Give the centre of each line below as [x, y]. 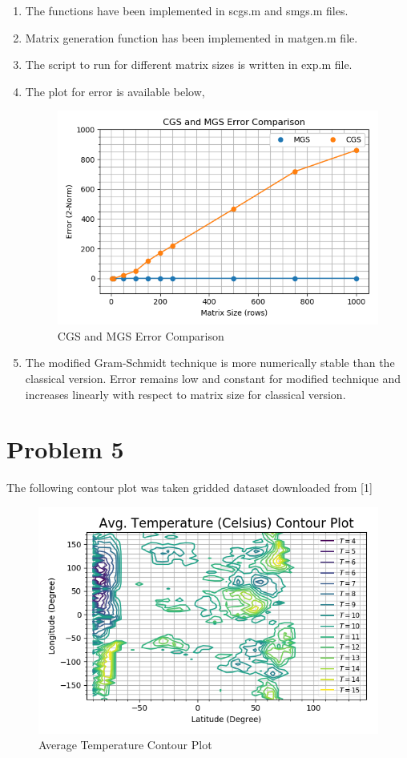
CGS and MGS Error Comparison [141, 335]
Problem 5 [65, 449]
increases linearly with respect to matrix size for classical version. [185, 394]
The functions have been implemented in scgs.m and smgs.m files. [187, 10]
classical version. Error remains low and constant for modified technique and [213, 378]
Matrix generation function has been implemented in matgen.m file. [191, 37]
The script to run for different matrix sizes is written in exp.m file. [189, 65]
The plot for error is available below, [115, 91]
